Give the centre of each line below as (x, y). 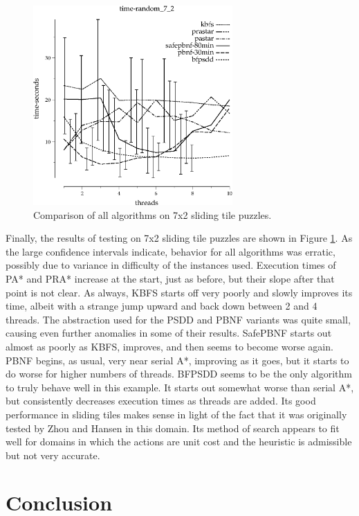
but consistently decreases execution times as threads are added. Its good (161, 401)
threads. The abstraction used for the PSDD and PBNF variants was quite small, (178, 319)
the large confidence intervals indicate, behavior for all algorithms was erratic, (171, 251)
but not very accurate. (53, 455)
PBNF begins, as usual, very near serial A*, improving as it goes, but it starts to (177, 360)
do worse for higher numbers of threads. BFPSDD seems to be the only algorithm (179, 374)
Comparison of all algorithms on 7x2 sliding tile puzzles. (153, 214)
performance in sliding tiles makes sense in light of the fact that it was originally (176, 414)
